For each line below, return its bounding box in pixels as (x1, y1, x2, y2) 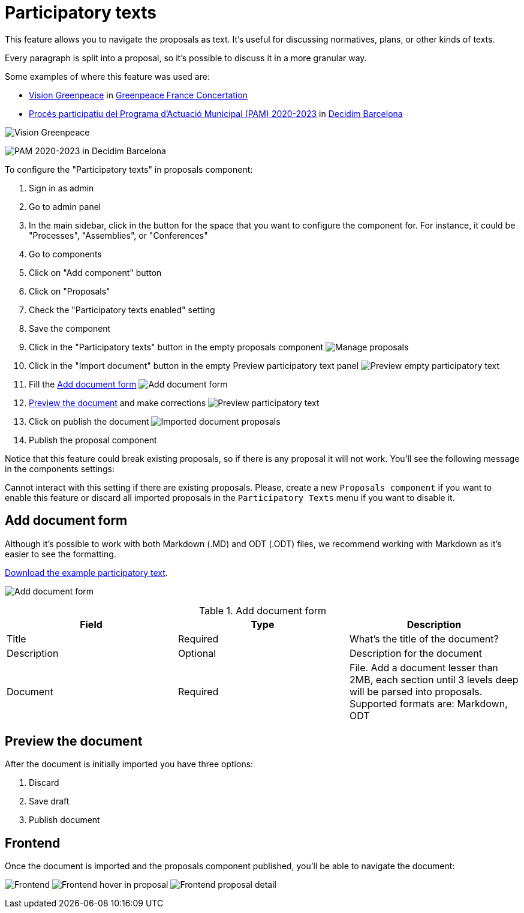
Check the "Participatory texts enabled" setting (29, 304, 215, 315)
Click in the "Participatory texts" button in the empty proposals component (29, 341, 324, 352)
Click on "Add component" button (29, 267, 162, 278)
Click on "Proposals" (29, 286, 110, 296)
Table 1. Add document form (198, 604, 327, 617)
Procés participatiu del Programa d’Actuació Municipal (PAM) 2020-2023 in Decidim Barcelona (29, 108, 403, 119)
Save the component (29, 323, 111, 334)
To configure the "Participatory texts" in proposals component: (5, 164, 253, 175)
